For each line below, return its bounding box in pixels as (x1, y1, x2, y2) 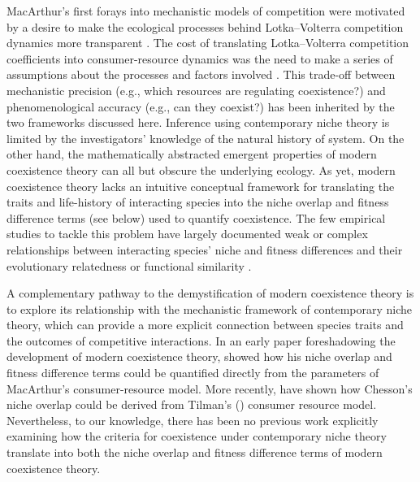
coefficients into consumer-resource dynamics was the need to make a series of (6, 50, 393, 67)
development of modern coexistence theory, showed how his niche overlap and (6, 348, 392, 365)
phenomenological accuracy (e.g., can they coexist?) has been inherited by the (6, 98, 395, 115)
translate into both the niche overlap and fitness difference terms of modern (6, 444, 383, 461)
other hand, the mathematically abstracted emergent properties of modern (6, 145, 377, 163)
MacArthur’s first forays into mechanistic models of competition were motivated (6, 2, 405, 19)
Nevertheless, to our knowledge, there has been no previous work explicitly (6, 411, 379, 428)
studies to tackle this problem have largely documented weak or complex (6, 225, 368, 242)
